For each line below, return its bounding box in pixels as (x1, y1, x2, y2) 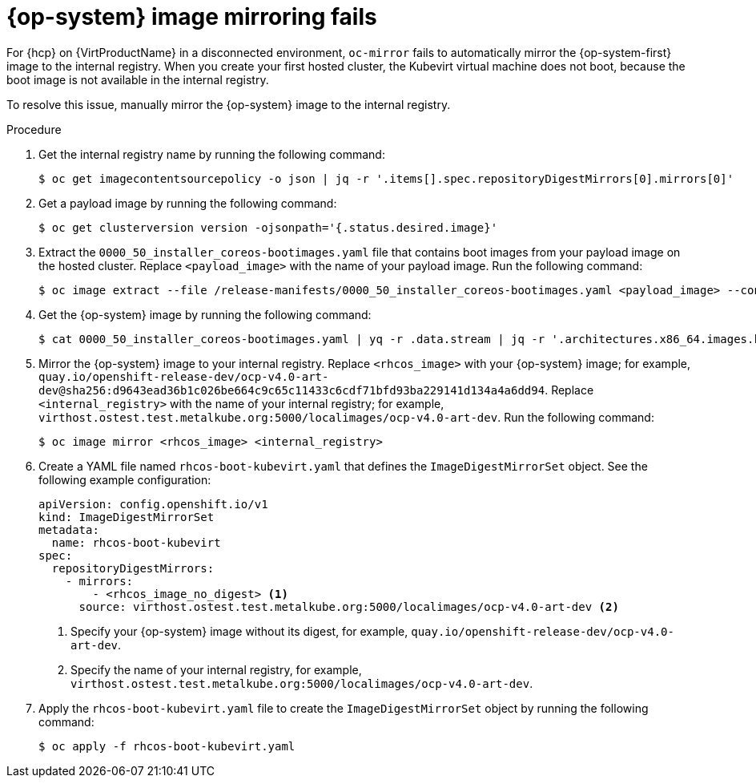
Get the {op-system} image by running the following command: (38, 307, 372, 321)
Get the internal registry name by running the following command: (38, 147, 385, 161)
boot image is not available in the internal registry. (6, 72, 269, 87)
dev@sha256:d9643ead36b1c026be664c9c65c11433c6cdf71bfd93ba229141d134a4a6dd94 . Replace (38, 382, 594, 397)
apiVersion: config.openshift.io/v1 (38, 497, 268, 511)
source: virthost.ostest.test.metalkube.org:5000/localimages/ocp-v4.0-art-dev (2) (78, 600, 619, 613)
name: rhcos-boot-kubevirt (51, 535, 221, 549)
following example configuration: (38, 472, 211, 487)
